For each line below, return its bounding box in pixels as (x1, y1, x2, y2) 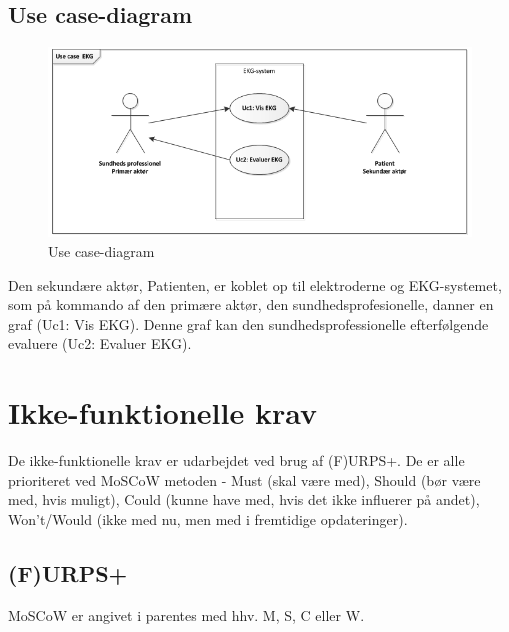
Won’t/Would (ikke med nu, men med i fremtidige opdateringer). (8, 508, 408, 529)
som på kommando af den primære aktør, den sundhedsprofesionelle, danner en (8, 294, 494, 315)
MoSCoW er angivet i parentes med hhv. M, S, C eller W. (8, 604, 365, 625)
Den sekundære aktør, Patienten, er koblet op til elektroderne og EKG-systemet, (8, 274, 502, 295)
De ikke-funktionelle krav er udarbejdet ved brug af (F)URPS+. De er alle (8, 450, 465, 471)
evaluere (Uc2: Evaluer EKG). (8, 333, 192, 354)
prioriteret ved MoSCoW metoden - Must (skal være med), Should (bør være (8, 469, 481, 490)
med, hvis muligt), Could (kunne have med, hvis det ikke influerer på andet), (8, 489, 480, 510)
